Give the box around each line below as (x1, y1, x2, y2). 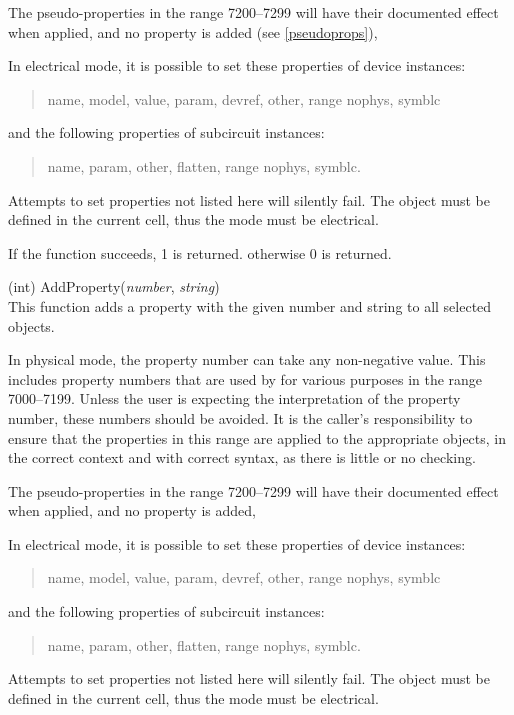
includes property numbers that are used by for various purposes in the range (8, 368, 483, 389)
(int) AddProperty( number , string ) (8, 276, 220, 297)
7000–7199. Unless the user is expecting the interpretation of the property (8, 388, 461, 409)
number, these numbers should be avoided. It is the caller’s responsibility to (8, 407, 473, 428)
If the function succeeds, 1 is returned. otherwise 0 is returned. (8, 242, 392, 263)
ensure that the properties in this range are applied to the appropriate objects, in (8, 427, 507, 448)
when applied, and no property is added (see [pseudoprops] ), (8, 21, 378, 42)
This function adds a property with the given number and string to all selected (8, 295, 492, 316)
